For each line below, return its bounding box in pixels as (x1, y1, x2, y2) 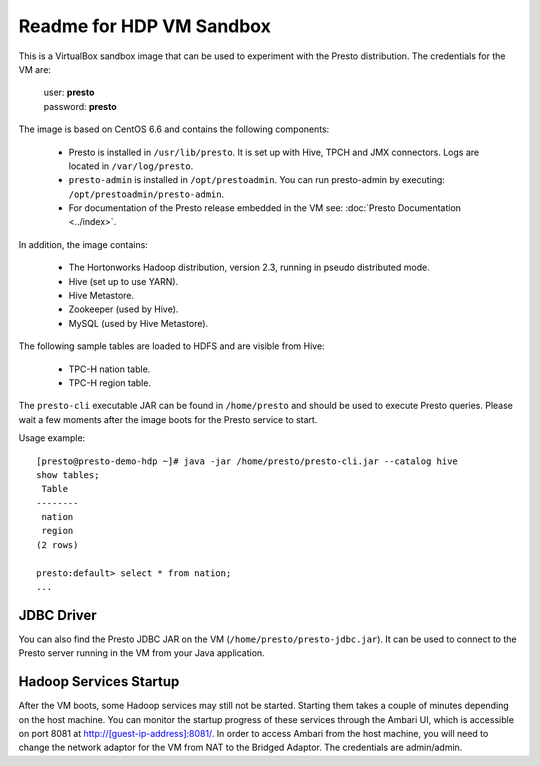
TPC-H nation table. (68, 363, 151, 375)
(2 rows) (36, 539, 79, 550)
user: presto (43, 86, 95, 99)
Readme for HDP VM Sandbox (18, 15, 272, 37)
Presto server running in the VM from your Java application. (18, 647, 265, 659)
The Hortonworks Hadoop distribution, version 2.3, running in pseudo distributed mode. (68, 261, 430, 274)
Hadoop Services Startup (18, 673, 180, 690)
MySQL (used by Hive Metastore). (68, 317, 209, 329)
